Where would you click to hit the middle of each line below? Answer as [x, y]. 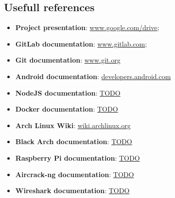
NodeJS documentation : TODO [68, 92]
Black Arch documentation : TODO [74, 141]
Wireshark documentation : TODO [72, 190]
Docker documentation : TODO [67, 109]
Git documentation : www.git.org [68, 60]
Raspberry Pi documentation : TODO [78, 157]
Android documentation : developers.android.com [93, 76]
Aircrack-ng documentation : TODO [75, 174]
